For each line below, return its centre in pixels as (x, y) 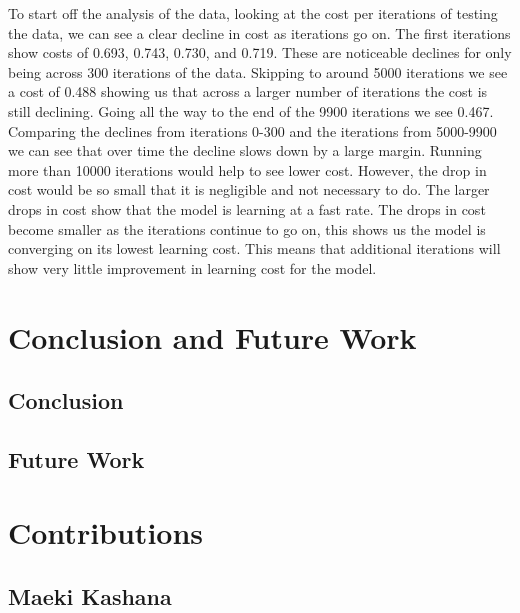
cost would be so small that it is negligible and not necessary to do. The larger (249, 189)
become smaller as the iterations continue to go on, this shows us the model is (247, 228)
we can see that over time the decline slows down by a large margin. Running (245, 150)
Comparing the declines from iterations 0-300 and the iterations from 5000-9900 (252, 130)
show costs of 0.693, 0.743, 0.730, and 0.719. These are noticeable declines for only (260, 52)
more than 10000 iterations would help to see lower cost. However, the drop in (247, 169)
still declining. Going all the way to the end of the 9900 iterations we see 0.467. (251, 110)
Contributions (106, 532)
